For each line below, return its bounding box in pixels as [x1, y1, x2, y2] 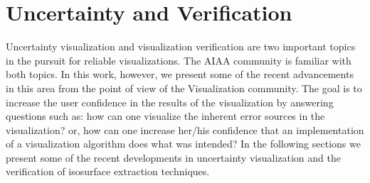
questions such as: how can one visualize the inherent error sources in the [6, 109, 325, 123]
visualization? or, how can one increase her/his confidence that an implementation [6, 122, 364, 137]
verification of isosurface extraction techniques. [6, 164, 210, 179]
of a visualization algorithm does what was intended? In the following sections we [6, 136, 361, 151]
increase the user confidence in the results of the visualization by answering [6, 94, 334, 109]
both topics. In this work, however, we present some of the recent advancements [6, 67, 354, 82]
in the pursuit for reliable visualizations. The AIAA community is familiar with [6, 52, 351, 67]
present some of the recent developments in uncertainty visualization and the [6, 150, 341, 165]
